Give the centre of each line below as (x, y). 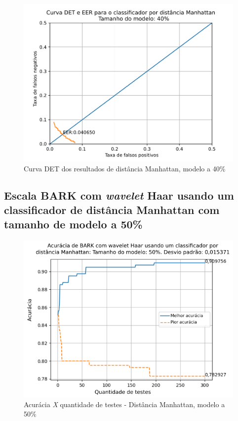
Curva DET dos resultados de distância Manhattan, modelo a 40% (125, 168)
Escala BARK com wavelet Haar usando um (119, 195)
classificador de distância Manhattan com (112, 210)
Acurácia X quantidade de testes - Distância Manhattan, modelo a (124, 404)
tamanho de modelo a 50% (73, 224)
